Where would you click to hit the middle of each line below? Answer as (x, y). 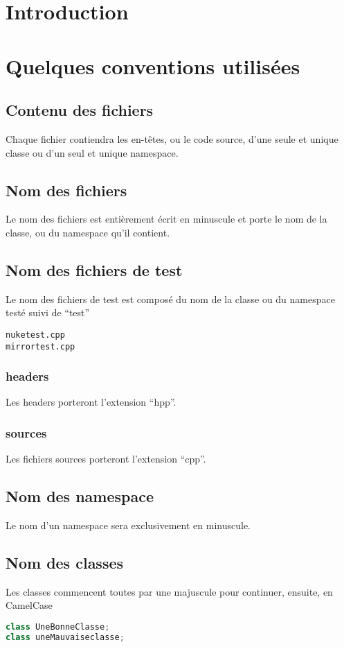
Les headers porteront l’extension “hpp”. (91, 402)
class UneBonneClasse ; (58, 627)
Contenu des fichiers (80, 110)
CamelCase (29, 605)
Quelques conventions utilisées (153, 66)
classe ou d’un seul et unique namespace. (92, 152)
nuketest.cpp (35, 335)
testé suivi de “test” (48, 312)
